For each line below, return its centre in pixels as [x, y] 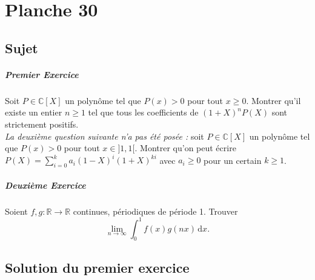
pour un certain [233, 160]
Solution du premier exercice [97, 267]
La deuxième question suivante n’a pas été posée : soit [104, 136]
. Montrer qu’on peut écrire [185, 148]
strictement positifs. [42, 124]
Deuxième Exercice [45, 185]
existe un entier [34, 112]
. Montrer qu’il [274, 100]
